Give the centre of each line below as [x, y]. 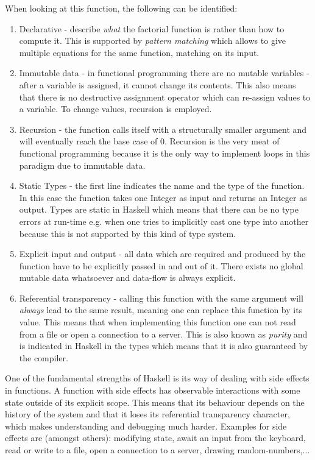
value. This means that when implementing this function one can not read [157, 322]
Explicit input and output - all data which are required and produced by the [162, 254]
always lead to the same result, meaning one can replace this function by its [161, 310]
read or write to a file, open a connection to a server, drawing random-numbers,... [157, 450]
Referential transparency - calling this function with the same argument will [161, 298]
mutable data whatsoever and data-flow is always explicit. [127, 278]
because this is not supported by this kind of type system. [128, 233]
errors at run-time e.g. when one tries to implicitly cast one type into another [164, 221]
